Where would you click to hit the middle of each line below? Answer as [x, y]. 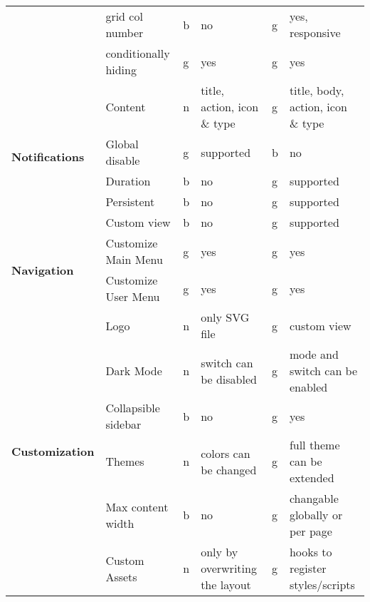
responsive [315, 32]
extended [312, 478]
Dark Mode [134, 371]
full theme [314, 445]
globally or [316, 515]
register [308, 568]
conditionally [138, 53]
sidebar [123, 424]
